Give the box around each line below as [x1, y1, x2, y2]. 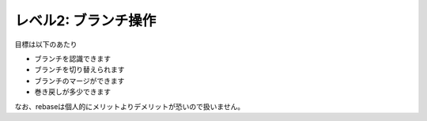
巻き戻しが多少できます [34, 87, 111, 96]
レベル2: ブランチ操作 [14, 12, 157, 29]
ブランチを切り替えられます [34, 65, 125, 74]
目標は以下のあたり [14, 40, 77, 49]
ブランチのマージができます [34, 76, 125, 85]
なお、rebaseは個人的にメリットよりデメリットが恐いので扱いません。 [14, 101, 245, 111]
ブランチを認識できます [34, 54, 111, 63]
